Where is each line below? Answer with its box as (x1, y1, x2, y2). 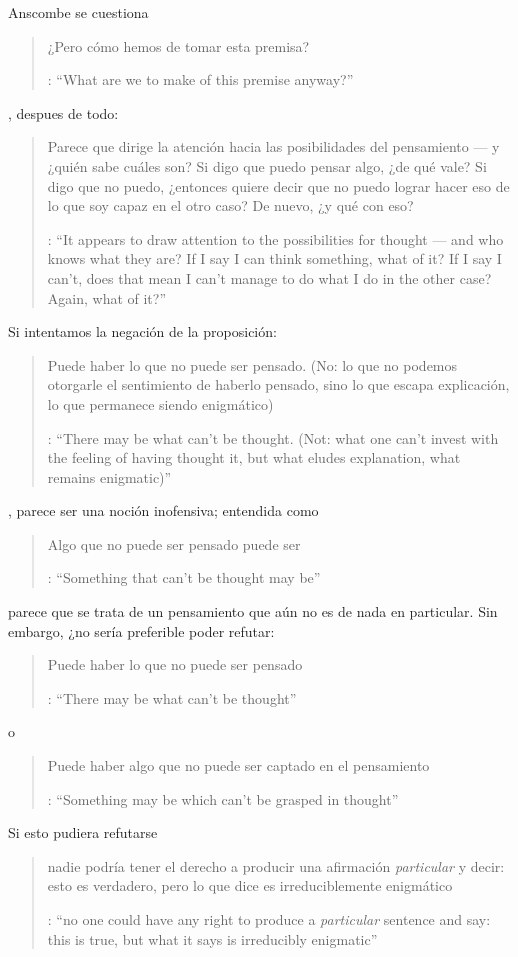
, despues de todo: (8, 102, 119, 123)
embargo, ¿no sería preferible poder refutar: (8, 620, 275, 641)
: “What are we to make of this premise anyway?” (47, 69, 354, 90)
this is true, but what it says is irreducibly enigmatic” (47, 928, 378, 949)
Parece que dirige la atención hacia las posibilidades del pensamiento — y (47, 136, 500, 157)
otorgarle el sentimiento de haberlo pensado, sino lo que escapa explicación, (47, 374, 510, 395)
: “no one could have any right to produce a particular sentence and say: (47, 909, 491, 929)
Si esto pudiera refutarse (8, 822, 158, 843)
